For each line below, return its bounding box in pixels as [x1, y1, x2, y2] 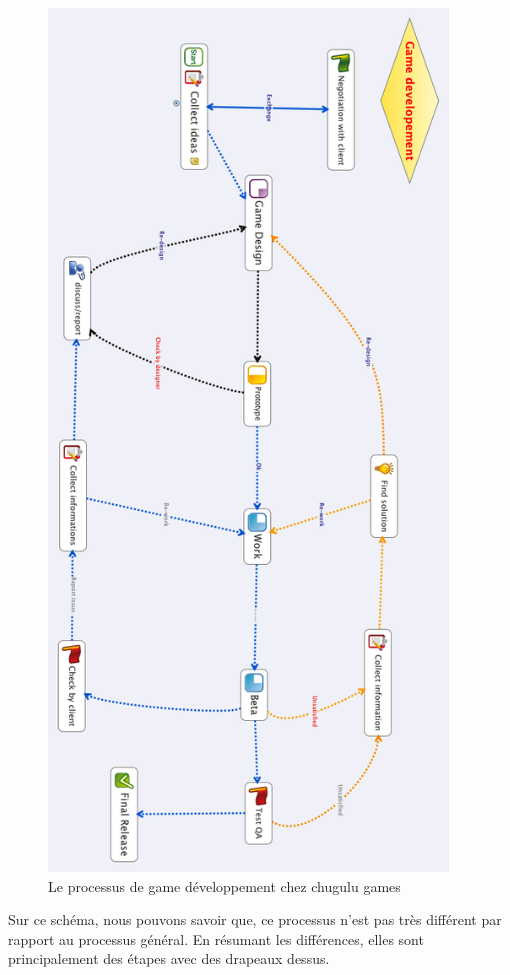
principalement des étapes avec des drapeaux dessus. [8, 948, 330, 969]
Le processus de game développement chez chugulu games [48, 875, 401, 896]
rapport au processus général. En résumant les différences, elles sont [8, 928, 424, 949]
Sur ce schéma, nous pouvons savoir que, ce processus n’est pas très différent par [8, 909, 502, 930]
